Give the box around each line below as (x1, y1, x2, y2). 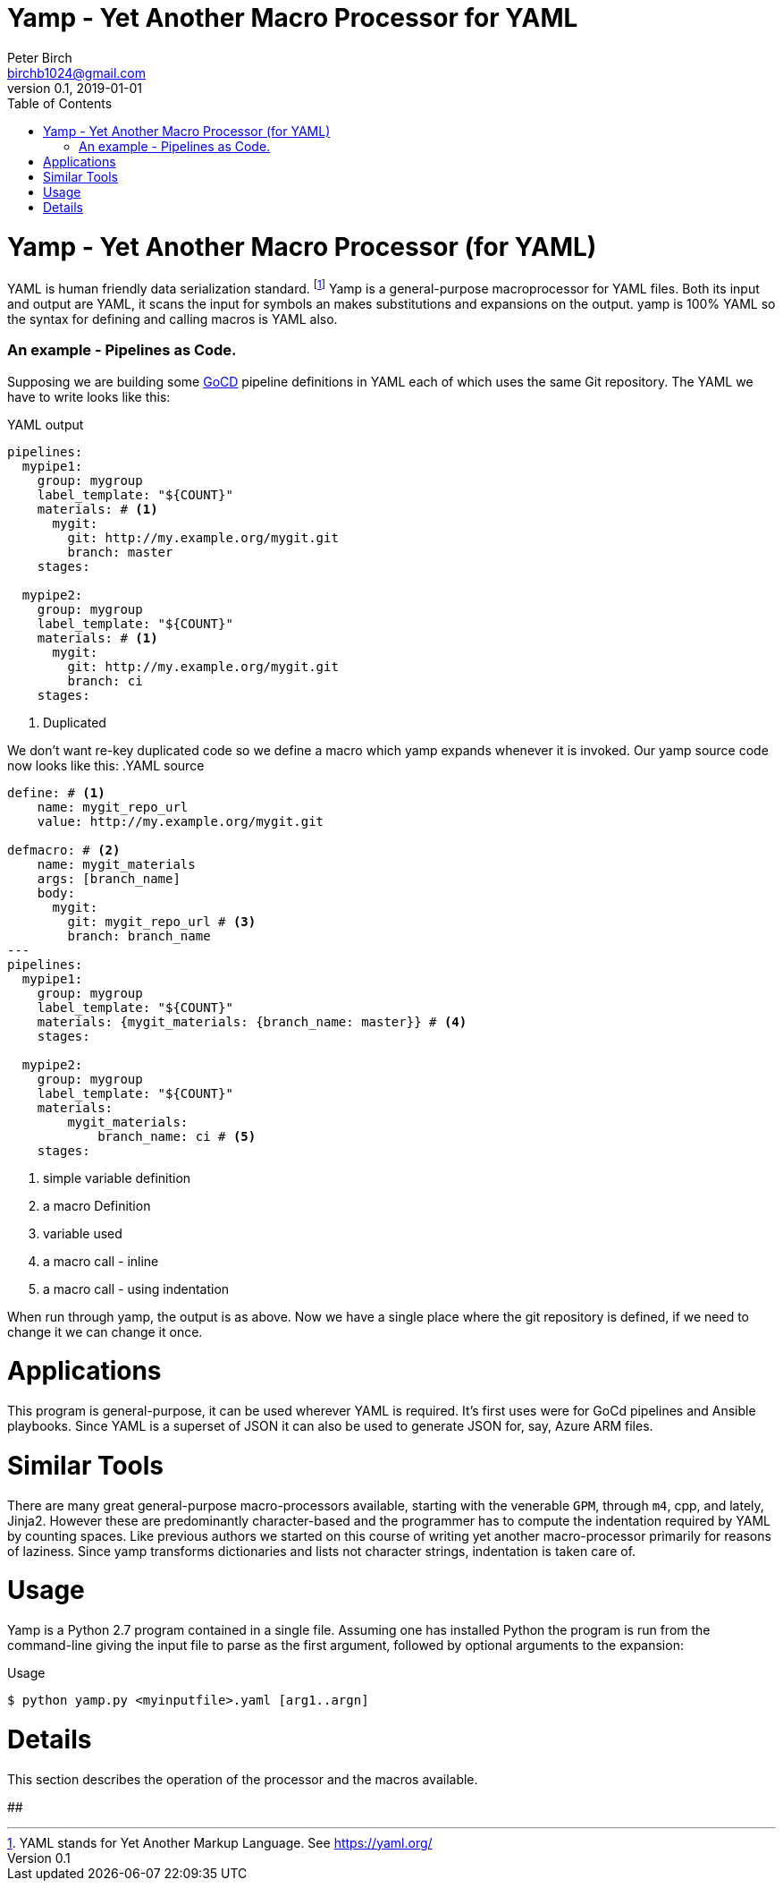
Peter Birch (7, 49, 72, 65)
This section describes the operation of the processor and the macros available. (7, 1771, 478, 1787)
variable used (43, 1225, 122, 1241)
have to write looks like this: (7, 388, 171, 404)
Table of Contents (7, 95, 113, 111)
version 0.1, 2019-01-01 (7, 80, 143, 96)
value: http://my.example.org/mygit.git (37, 813, 324, 829)
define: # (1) (7, 785, 105, 800)
